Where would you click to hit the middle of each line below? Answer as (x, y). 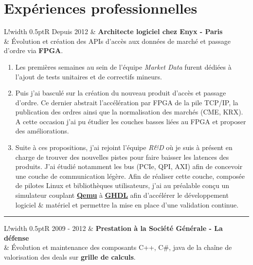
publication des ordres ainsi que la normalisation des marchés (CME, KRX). (129, 112)
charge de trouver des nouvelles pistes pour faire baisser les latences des (122, 157)
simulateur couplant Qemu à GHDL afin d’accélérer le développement (122, 195)
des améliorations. (42, 131)
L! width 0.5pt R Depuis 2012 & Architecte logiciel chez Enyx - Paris (113, 31)
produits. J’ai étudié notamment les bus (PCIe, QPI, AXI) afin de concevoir (129, 166)
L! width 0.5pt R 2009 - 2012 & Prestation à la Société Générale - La (113, 228)
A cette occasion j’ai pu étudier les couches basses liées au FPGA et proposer (131, 121)
